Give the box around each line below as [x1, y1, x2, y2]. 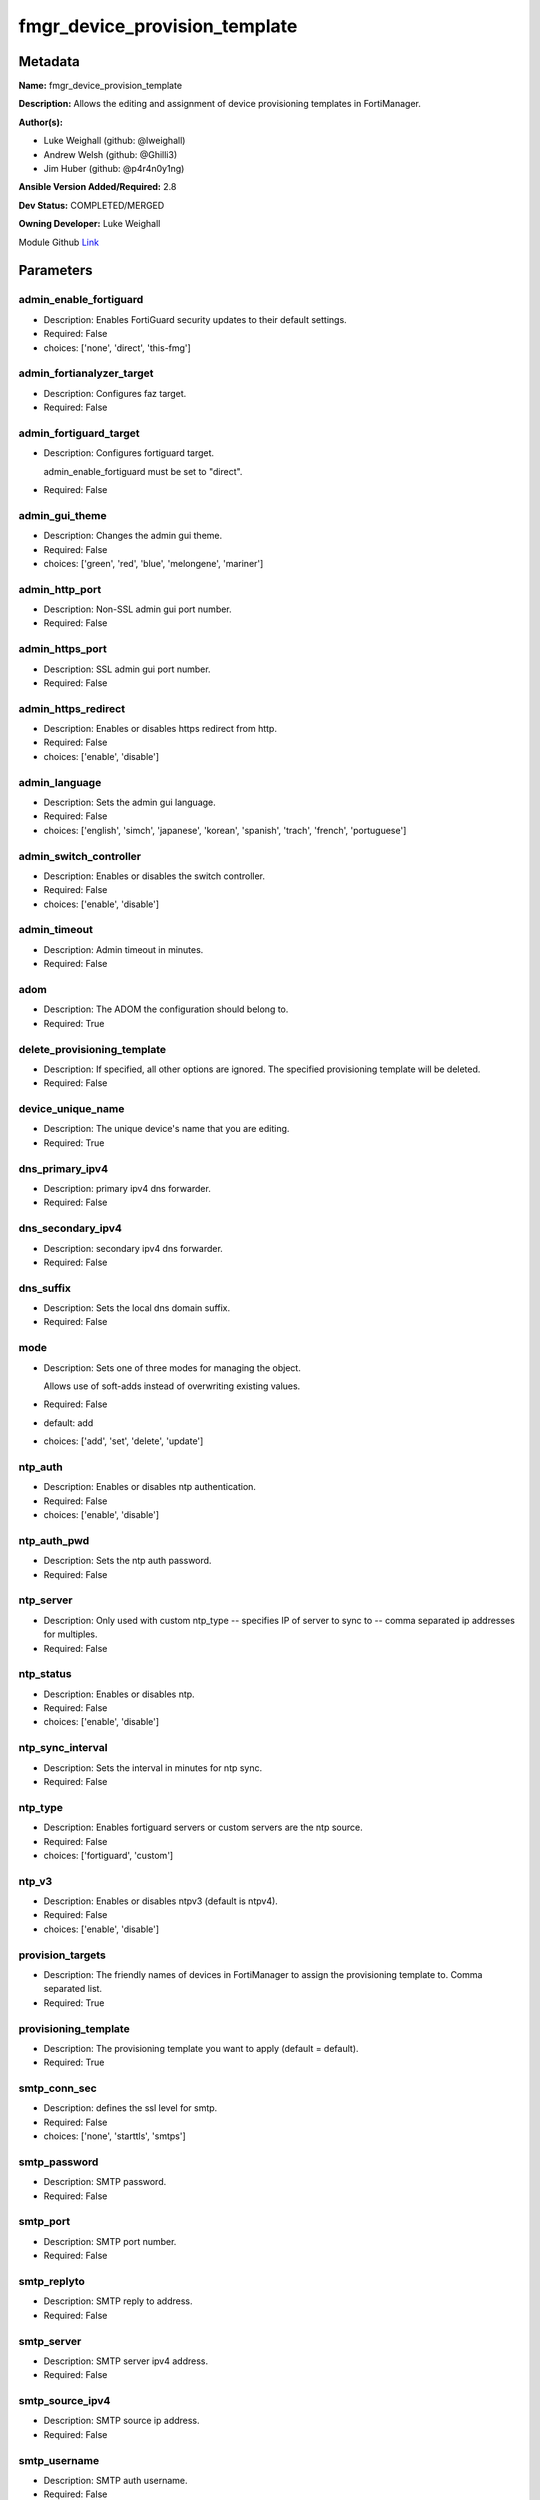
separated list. [43, 1983, 103, 1995]
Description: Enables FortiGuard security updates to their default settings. [43, 313, 347, 325]
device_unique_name [18, 1102, 125, 1116]
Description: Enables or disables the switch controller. [43, 870, 265, 882]
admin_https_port [18, 642, 107, 656]
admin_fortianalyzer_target [18, 366, 154, 380]
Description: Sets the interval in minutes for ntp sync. [43, 1761, 263, 1774]
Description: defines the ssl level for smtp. [43, 2102, 218, 2114]
